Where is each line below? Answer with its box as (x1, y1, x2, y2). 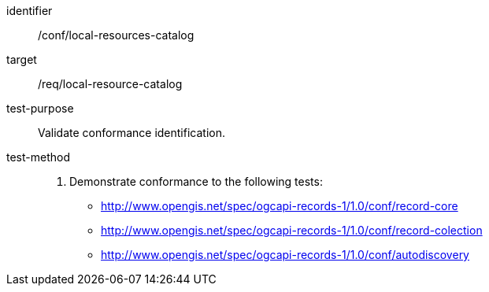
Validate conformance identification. (38, 126, 225, 139)
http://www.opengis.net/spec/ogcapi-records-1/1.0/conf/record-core (101, 199, 458, 213)
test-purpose (6, 102, 74, 115)
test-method (6, 150, 70, 164)
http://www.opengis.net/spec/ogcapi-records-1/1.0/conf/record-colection (101, 224, 483, 237)
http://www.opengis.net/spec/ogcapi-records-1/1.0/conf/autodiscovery (101, 248, 469, 261)
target (6, 53, 37, 66)
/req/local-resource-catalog (38, 77, 183, 91)
